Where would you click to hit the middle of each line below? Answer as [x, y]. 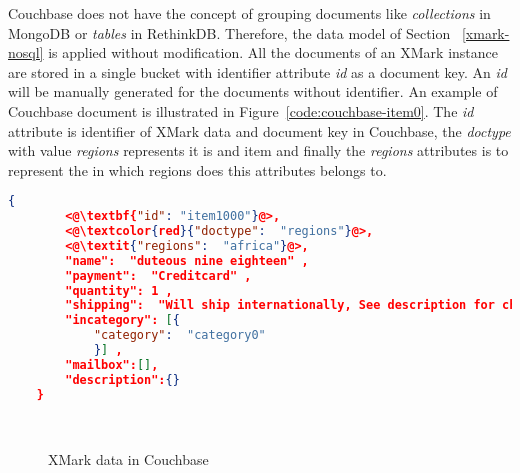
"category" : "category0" [179, 335]
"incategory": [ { [122, 320]
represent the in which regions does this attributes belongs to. [197, 169]
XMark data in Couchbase [128, 459]
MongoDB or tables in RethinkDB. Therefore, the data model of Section [229, 32]
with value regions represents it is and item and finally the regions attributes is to [258, 150]
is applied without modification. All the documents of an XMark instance [273, 52]
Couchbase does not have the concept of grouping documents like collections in [249, 13]
